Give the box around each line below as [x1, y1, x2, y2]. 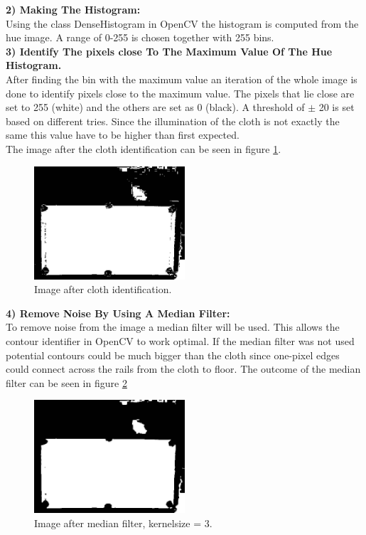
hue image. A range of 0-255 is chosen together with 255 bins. [6, 30, 274, 45]
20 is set [318, 100, 355, 115]
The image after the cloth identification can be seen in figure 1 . [6, 141, 281, 156]
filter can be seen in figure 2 [6, 375, 127, 390]
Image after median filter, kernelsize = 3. [34, 515, 212, 530]
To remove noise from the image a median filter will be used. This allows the [6, 319, 340, 334]
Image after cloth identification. [34, 282, 172, 297]
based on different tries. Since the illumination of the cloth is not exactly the [6, 113, 340, 128]
